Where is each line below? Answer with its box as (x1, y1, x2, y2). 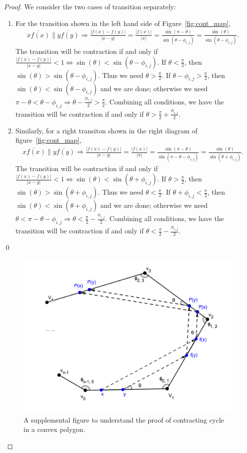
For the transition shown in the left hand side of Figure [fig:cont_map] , (15, 18, 231, 28)
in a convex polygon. (23, 424, 86, 434)
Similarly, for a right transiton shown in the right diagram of (15, 125, 198, 135)
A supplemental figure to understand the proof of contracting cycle (23, 414, 224, 425)
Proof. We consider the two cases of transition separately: (4, 1, 176, 11)
